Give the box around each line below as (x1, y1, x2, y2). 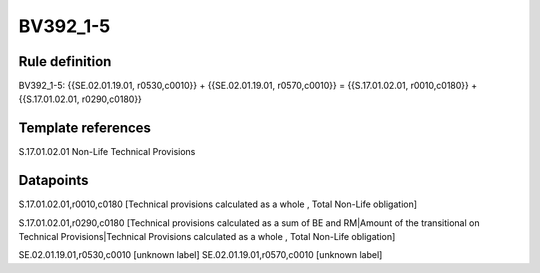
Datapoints (18, 172, 89, 189)
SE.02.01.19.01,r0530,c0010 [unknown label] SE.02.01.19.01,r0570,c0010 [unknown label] (18, 249, 383, 261)
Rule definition (18, 53, 112, 70)
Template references (18, 120, 152, 137)
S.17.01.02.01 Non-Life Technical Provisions (18, 146, 196, 158)
